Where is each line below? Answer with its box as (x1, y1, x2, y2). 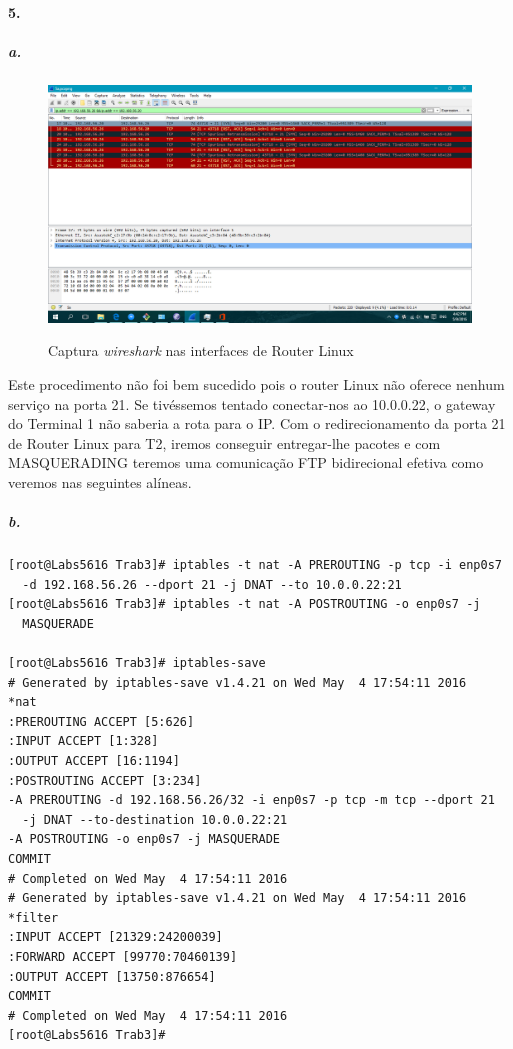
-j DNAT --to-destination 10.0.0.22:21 (22, 812, 288, 827)
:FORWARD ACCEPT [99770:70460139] (8, 950, 238, 965)
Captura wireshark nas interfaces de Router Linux (48, 340, 354, 361)
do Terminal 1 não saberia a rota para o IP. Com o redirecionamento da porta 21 (8, 413, 506, 434)
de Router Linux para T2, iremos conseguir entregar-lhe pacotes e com (8, 432, 441, 453)
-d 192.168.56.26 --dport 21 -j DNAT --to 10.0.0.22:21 (22, 577, 402, 592)
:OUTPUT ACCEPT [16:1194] (8, 754, 180, 769)
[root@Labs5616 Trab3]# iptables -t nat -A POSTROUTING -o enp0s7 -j (8, 597, 481, 612)
